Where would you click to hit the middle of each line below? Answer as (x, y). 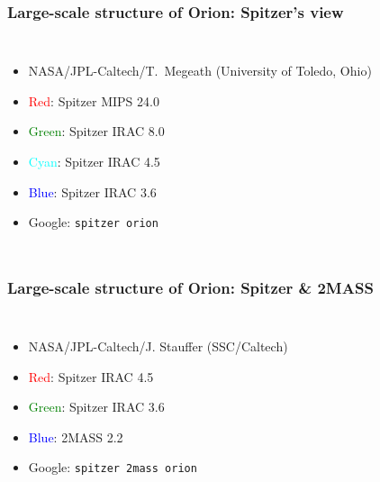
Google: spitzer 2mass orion (113, 467)
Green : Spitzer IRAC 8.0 (96, 131)
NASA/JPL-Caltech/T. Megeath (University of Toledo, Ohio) (200, 71)
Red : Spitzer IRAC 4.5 (91, 376)
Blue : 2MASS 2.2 (76, 437)
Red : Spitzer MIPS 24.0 (94, 100)
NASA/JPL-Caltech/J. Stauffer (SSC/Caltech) (158, 346)
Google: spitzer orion (93, 222)
